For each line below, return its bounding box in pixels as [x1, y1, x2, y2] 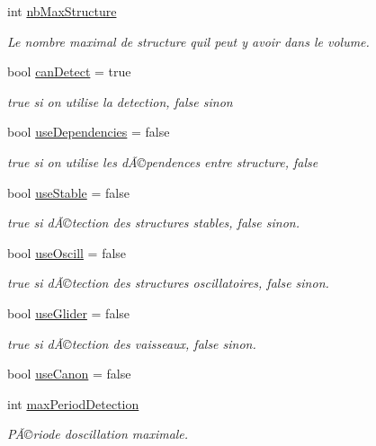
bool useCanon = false [7, 364, 131, 383]
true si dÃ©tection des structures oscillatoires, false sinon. [7, 273, 329, 292]
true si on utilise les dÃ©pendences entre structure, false [7, 152, 318, 171]
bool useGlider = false [7, 303, 130, 322]
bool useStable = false [7, 183, 130, 201]
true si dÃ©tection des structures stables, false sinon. [7, 213, 300, 232]
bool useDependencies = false [7, 122, 170, 141]
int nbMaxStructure [7, 2, 117, 20]
